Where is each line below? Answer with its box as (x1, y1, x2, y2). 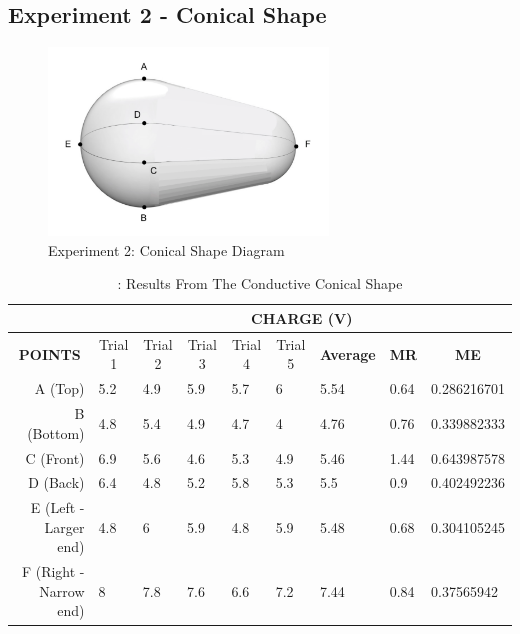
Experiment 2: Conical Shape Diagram (48, 239, 285, 260)
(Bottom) (27, 422, 85, 443)
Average (319, 343, 376, 364)
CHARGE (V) (251, 307, 353, 328)
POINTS (18, 343, 81, 364)
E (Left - (30, 497, 85, 518)
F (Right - (21, 561, 85, 582)
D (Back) (28, 472, 85, 493)
